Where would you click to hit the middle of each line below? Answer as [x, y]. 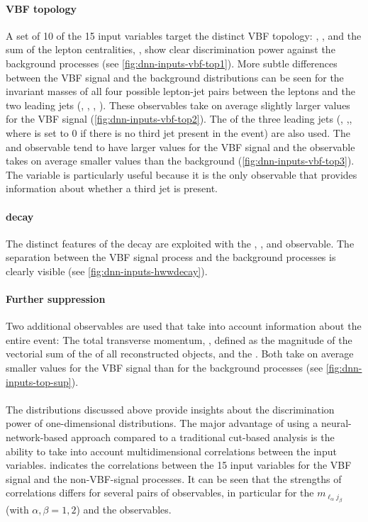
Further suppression [56, 299]
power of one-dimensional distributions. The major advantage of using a [162, 423]
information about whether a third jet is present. [112, 188]
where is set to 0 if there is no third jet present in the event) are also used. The [178, 132]
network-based [37, 437]
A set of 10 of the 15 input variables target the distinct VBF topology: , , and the [184, 35]
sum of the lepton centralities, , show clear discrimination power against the [171, 49]
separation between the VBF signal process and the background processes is [171, 257]
